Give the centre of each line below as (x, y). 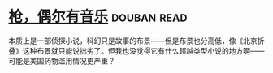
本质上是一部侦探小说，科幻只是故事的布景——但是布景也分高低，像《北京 (133, 41)
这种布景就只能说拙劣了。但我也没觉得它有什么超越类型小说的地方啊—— (143, 50)
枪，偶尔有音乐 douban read (98, 17)
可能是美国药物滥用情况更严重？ (62, 61)
